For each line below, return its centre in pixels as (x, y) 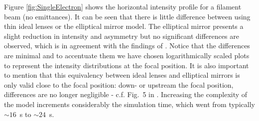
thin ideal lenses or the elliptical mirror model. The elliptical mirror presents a (124, 26)
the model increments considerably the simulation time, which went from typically (129, 104)
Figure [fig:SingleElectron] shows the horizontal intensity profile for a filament (123, 6)
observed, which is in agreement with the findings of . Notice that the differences (127, 46)
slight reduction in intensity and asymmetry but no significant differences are (122, 36)
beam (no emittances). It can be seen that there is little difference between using (127, 16)
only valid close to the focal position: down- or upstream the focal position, (119, 84)
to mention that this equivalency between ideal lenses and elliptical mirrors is (122, 75)
